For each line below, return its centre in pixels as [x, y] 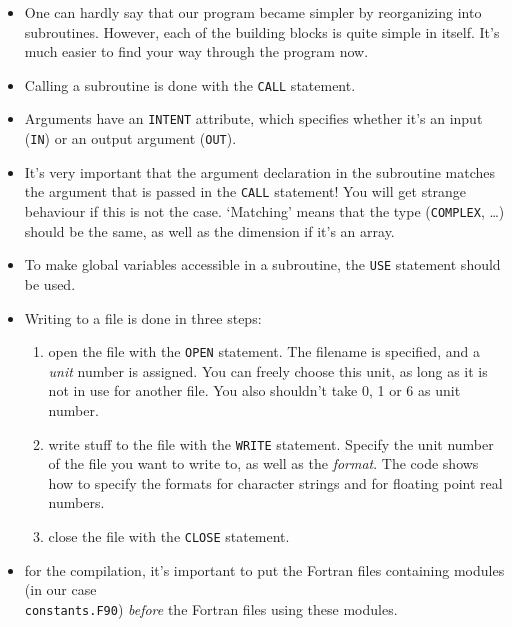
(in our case [60, 589]
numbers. [76, 502]
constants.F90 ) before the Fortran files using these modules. [211, 608]
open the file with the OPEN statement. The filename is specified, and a [264, 351]
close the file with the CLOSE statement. [169, 535]
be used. [50, 283]
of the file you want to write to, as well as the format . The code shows [263, 463]
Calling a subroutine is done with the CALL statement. [190, 84]
